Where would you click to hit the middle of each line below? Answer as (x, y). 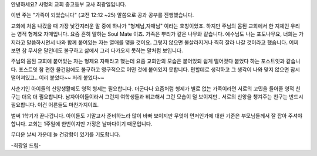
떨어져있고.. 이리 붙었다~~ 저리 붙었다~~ (58, 78)
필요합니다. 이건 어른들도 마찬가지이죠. (55, 105)
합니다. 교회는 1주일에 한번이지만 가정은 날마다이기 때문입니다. (82, 124)
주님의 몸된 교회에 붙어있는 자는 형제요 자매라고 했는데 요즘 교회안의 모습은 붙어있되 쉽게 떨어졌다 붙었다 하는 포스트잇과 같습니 (156, 61)
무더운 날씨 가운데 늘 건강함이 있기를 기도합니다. (66, 134)
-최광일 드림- (26, 145)
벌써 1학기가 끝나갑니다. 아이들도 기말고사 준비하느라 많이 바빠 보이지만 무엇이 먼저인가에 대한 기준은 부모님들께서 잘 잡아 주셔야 (157, 116)
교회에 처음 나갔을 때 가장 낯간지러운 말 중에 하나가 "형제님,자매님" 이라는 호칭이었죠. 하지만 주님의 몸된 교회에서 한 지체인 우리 (156, 26)
